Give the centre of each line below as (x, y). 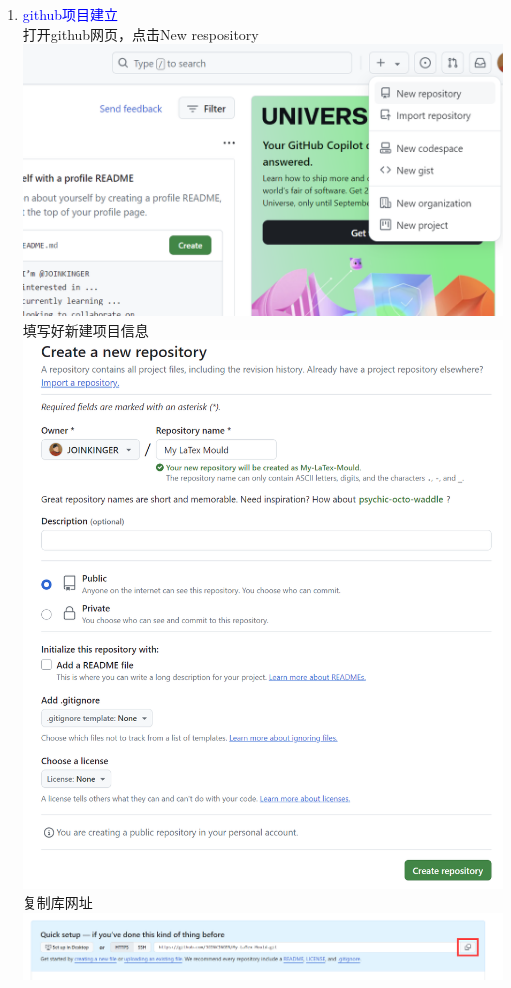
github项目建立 (70, 14)
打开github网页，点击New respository (140, 33)
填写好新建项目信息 (85, 329)
